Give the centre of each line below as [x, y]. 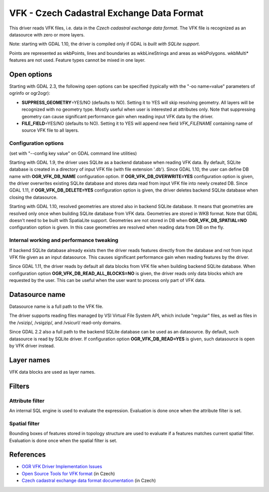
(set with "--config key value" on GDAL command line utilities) [73, 153]
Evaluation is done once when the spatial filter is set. [63, 440]
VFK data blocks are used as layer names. [52, 372]
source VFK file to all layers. [50, 130]
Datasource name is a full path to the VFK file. [56, 306]
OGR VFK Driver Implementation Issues [62, 467]
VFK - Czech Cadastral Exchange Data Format [106, 13]
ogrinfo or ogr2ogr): [30, 93]
